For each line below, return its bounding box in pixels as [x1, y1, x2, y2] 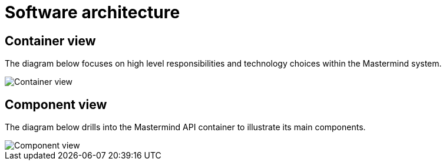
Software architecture [5, 2, 180, 22]
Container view [5, 33, 96, 48]
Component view [5, 97, 107, 112]
